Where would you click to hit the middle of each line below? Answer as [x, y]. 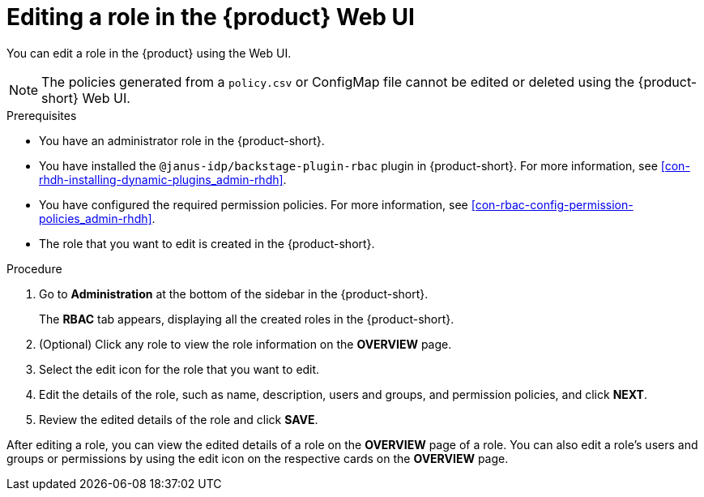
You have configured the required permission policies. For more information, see [254, 204]
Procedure [34, 268]
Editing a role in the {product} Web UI [211, 17]
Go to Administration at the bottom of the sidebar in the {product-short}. [234, 293]
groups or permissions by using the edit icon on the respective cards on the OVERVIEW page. [258, 458]
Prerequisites [42, 115]
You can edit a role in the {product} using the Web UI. [149, 53]
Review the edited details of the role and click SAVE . [179, 419]
